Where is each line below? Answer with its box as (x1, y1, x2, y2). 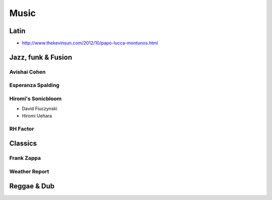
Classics (9, 139, 37, 148)
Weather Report (9, 168, 49, 175)
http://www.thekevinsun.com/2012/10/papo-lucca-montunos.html (22, 40, 158, 46)
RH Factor (9, 125, 34, 132)
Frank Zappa (9, 155, 41, 162)
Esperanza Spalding (9, 82, 60, 89)
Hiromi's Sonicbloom (9, 95, 62, 102)
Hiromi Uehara (22, 113, 52, 119)
